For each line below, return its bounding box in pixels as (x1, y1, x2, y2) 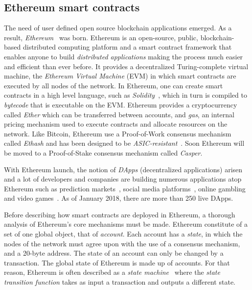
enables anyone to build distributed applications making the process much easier (4, 51, 243, 61)
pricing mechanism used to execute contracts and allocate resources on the (4, 119, 228, 129)
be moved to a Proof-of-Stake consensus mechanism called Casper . (4, 147, 203, 158)
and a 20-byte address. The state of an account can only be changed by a (4, 248, 224, 258)
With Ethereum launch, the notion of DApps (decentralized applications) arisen (4, 164, 243, 174)
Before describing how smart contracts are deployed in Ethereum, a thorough (4, 209, 235, 219)
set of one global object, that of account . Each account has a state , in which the (4, 229, 243, 239)
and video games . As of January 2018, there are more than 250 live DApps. (4, 193, 233, 203)
